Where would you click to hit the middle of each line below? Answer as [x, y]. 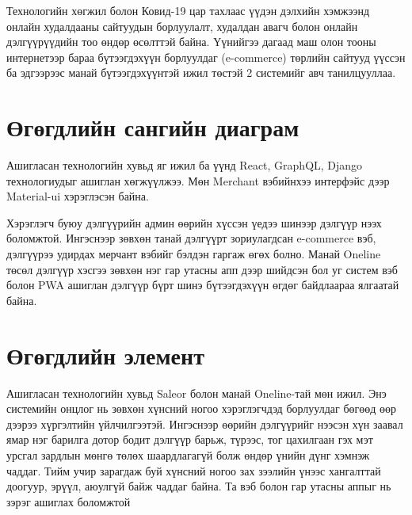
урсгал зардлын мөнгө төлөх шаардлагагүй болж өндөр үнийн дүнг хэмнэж [188, 454]
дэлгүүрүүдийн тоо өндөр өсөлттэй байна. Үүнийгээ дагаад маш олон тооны [191, 42]
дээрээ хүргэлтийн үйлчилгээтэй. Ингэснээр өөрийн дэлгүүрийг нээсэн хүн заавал [205, 423]
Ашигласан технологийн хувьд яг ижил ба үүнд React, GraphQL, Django [185, 165]
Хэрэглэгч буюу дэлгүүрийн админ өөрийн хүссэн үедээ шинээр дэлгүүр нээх [194, 222]
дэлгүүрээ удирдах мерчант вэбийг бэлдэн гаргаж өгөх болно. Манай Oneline [194, 254]
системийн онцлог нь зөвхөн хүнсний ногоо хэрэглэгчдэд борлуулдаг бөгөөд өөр [202, 408]
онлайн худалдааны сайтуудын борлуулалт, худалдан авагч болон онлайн [182, 26]
